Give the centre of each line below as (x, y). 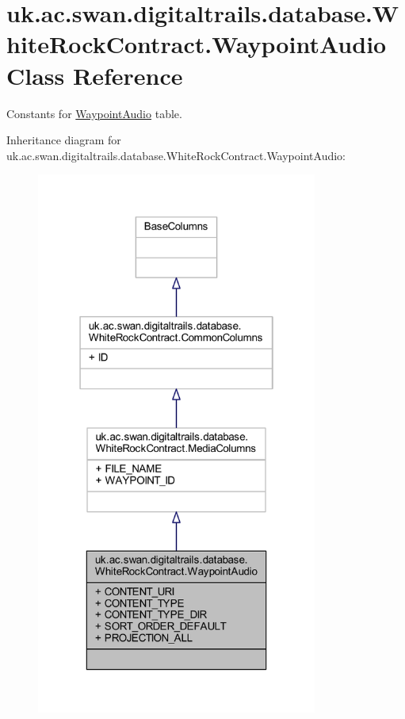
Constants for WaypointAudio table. (94, 113)
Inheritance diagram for (64, 140)
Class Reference (95, 75)
